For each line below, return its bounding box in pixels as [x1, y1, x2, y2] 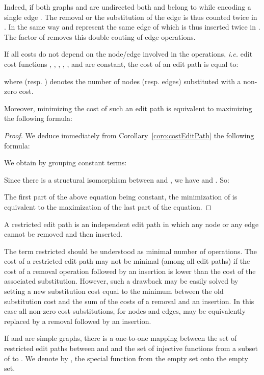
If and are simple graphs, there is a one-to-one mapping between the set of [4, 333, 237, 343]
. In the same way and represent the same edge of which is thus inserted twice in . [4, 21, 260, 32]
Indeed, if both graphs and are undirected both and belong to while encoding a [4, 2, 251, 12]
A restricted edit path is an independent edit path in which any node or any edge [4, 218, 259, 229]
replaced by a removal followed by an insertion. [4, 315, 151, 326]
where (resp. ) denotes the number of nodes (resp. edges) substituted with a [4, 76, 241, 86]
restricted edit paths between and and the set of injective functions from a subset [4, 343, 258, 354]
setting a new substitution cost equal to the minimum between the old [4, 286, 224, 296]
